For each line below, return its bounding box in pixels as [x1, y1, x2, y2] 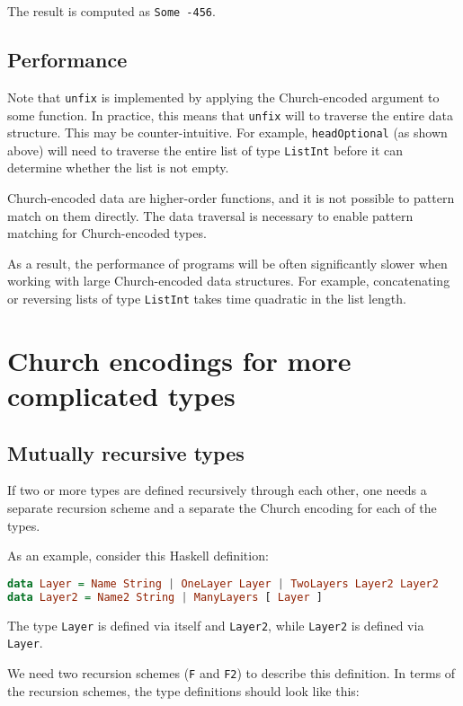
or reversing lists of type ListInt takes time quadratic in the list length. [7, 289, 406, 308]
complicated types [7, 377, 236, 414]
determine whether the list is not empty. [7, 158, 229, 177]
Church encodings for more [7, 341, 352, 378]
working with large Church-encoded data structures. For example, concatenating [7, 271, 450, 290]
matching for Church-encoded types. [7, 224, 207, 243]
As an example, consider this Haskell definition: [7, 546, 269, 565]
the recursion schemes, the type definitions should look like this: [7, 681, 360, 700]
